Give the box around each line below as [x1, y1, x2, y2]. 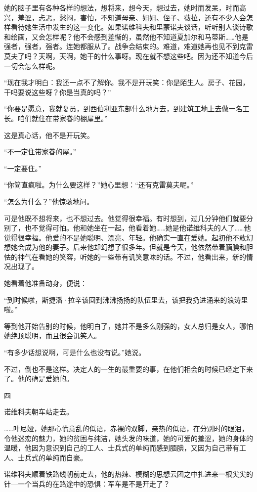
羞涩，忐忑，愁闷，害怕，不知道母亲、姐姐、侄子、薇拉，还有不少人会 [17, 12, 246, 22]
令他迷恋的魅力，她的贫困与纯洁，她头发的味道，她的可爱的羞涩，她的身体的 [4, 433, 253, 443]
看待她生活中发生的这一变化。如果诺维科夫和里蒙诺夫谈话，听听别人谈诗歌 [10, 22, 253, 32]
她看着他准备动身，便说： [4, 278, 87, 288]
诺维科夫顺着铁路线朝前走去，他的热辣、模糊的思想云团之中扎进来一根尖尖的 [4, 469, 253, 479]
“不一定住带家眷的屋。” [4, 146, 77, 157]
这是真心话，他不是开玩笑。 [4, 130, 94, 140]
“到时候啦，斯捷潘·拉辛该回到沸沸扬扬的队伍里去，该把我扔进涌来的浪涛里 [4, 294, 248, 305]
